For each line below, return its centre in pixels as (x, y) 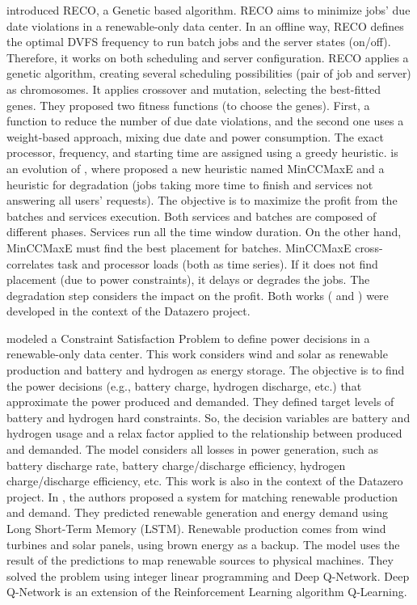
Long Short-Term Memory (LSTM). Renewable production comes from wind (196, 528)
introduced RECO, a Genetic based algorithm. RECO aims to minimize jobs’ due (208, 10)
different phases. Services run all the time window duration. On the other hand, (204, 232)
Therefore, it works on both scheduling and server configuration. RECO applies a (208, 57)
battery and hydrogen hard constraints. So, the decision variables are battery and (208, 417)
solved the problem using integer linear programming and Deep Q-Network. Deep (208, 575)
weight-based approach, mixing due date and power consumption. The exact (195, 136)
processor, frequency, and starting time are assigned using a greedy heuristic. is (202, 152)
